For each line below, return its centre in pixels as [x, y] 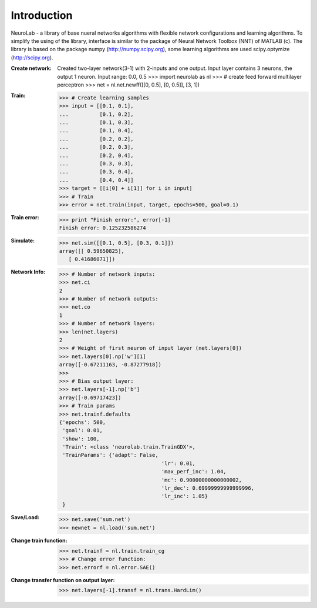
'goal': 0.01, [82, 430]
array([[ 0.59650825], [92, 251]
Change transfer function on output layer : [63, 580]
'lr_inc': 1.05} [185, 496]
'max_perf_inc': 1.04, [194, 472]
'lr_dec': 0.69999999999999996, [208, 488]
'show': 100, [81, 439]
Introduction [42, 15]
